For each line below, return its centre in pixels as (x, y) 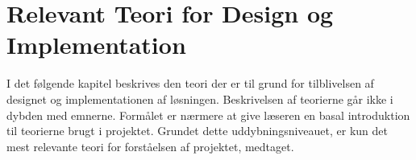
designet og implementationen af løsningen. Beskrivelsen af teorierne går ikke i (200, 98)
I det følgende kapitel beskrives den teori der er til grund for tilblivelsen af (190, 83)
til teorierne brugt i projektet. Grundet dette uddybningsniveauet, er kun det (197, 131)
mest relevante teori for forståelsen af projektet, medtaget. (150, 146)
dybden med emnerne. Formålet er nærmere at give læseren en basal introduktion (208, 115)
